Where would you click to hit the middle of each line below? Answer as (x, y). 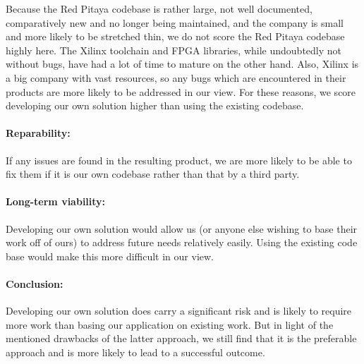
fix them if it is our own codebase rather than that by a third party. (153, 174)
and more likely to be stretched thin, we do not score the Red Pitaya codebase (175, 36)
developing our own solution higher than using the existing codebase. (155, 105)
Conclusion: (35, 283)
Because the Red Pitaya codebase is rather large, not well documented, (159, 8)
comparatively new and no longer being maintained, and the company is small (175, 22)
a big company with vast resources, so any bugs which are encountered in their (176, 77)
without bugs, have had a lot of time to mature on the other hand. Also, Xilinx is (182, 64)
